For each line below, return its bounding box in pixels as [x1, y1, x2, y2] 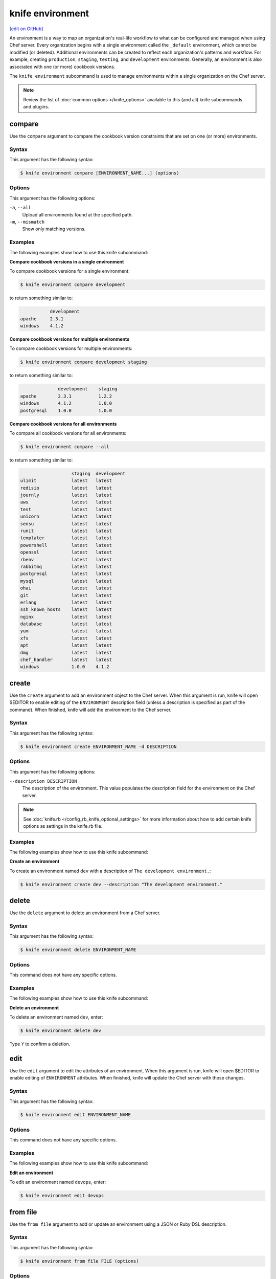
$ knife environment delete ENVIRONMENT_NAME [20, 947, 136, 953]
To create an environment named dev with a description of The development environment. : [9, 868, 211, 874]
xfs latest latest [20, 635, 112, 641]
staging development [71, 471, 126, 476]
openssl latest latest [20, 549, 112, 555]
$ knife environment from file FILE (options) [20, 1258, 139, 1264]
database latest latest [20, 621, 112, 627]
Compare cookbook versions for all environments [9, 421, 117, 427]
